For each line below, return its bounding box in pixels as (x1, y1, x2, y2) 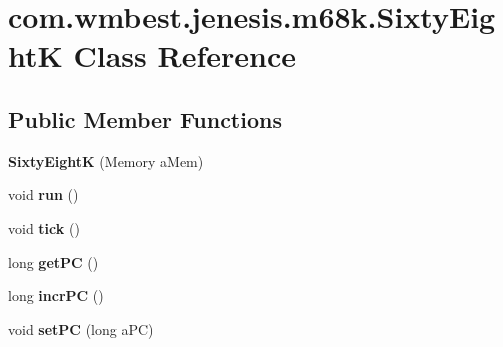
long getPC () (8, 251, 99, 272)
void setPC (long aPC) (8, 318, 154, 339)
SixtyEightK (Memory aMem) (8, 150, 204, 171)
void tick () (8, 217, 80, 238)
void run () (8, 184, 79, 205)
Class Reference (73, 35, 296, 76)
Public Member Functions (8, 103, 282, 134)
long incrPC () (8, 285, 104, 306)
